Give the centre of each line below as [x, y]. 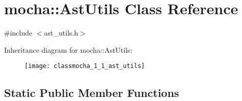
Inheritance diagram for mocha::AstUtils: [68, 49]
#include [18, 33]
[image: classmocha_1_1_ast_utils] [85, 66]
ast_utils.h [61, 33]
